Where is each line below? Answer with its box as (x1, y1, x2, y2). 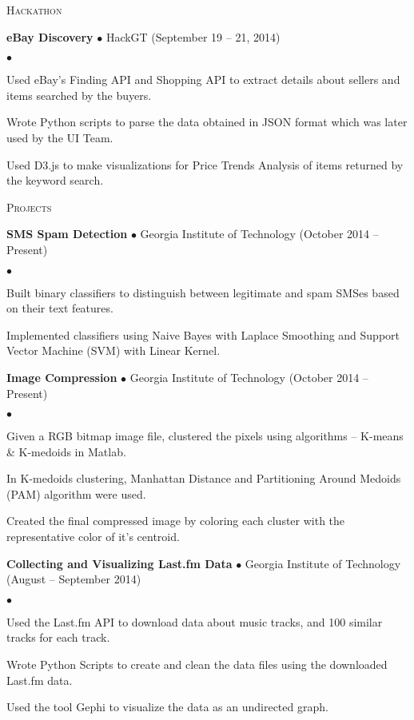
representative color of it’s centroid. (6, 528, 180, 545)
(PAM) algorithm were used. (6, 485, 146, 502)
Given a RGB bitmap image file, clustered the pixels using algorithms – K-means (6, 428, 404, 444)
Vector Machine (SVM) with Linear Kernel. (6, 342, 221, 359)
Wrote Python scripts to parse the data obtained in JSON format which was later (6, 113, 408, 130)
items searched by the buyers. (6, 86, 152, 103)
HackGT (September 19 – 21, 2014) (105, 28, 281, 45)
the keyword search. (6, 172, 104, 189)
